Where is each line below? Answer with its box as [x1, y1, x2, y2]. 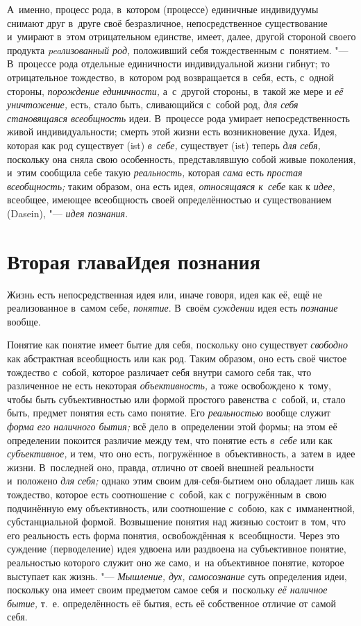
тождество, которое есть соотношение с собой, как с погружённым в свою [7, 487, 327, 501]
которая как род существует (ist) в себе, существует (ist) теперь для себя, [7, 137, 321, 152]
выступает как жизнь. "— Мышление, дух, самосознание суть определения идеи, [7, 568, 347, 583]
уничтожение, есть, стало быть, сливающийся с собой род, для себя [7, 97, 299, 112]
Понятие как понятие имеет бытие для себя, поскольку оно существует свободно [7, 337, 348, 352]
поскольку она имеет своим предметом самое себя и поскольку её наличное [7, 582, 328, 597]
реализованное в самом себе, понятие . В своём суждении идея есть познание [7, 301, 338, 315]
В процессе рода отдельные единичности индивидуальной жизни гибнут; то [7, 56, 330, 71]
